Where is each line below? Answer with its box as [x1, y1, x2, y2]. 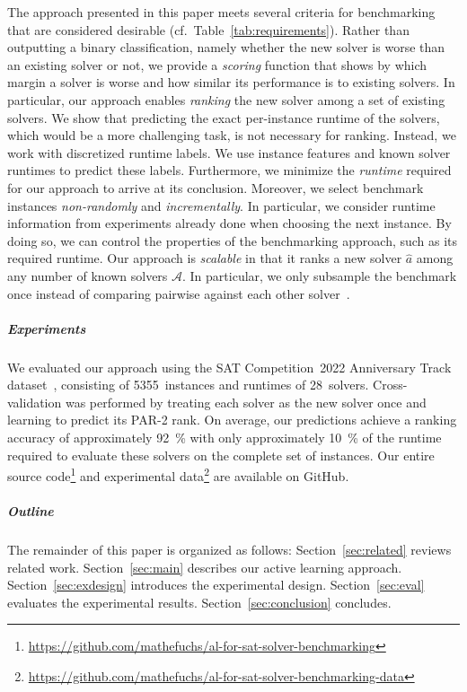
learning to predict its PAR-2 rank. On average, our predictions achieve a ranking [7, 410, 457, 429]
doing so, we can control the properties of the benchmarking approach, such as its [7, 231, 458, 250]
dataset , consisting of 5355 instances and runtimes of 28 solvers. [7, 375, 369, 394]
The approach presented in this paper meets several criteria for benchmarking [7, 3, 436, 21]
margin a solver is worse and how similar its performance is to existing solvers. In [7, 73, 455, 92]
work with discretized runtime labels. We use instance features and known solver [7, 143, 451, 162]
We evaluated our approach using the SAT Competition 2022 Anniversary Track [7, 357, 452, 376]
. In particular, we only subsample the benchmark [182, 266, 457, 285]
